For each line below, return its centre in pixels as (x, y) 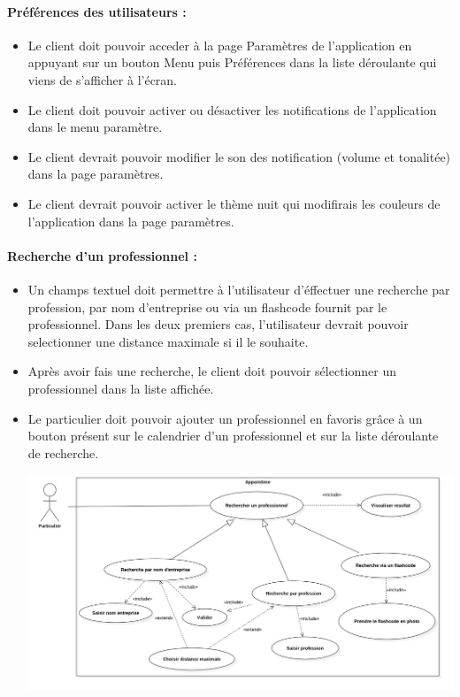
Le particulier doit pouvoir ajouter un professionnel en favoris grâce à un (225, 418)
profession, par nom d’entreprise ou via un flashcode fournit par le (207, 306)
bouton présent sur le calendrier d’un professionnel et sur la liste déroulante (233, 436)
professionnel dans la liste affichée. (121, 388)
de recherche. (63, 452)
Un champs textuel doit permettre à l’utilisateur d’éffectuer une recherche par (239, 289)
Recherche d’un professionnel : (102, 255)
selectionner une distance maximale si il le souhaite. (168, 341)
